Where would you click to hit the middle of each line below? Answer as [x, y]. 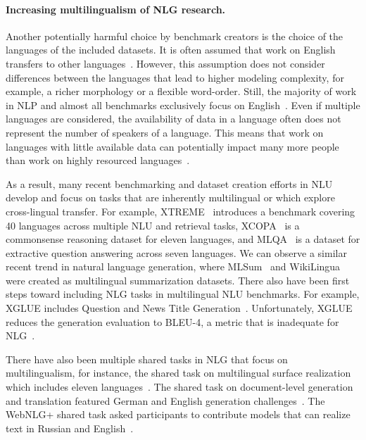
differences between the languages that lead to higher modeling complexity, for [175, 77]
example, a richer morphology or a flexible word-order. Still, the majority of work [181, 91]
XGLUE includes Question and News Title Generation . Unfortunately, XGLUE [179, 308]
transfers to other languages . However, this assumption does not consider [165, 63]
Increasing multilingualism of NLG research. [116, 9]
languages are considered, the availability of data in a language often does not [173, 119]
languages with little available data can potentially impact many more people [172, 146]
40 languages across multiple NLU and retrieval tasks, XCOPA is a [153, 225]
